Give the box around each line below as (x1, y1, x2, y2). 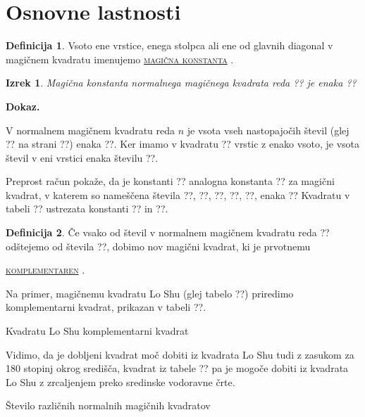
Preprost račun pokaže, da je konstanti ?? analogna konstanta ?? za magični (6, 174, 335, 188)
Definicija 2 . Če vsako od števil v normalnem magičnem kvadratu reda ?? (6, 225, 330, 240)
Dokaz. (6, 98, 40, 113)
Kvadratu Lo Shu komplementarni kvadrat (6, 323, 189, 338)
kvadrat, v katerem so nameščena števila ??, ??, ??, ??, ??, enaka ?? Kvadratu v (6, 187, 350, 202)
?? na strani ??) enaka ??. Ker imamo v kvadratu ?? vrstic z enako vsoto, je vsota (6, 136, 360, 151)
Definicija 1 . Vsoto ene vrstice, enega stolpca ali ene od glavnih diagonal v (6, 38, 333, 53)
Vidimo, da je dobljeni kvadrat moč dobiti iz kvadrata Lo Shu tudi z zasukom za (6, 347, 354, 361)
